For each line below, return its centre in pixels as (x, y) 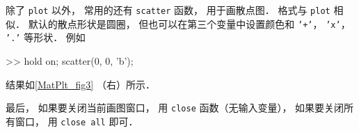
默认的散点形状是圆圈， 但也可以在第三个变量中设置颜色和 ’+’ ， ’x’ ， (189, 23)
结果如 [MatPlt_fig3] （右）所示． (80, 84)
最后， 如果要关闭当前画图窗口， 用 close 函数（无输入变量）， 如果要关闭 (175, 108)
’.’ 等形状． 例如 (46, 37)
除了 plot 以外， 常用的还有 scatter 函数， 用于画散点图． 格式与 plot (168, 10)
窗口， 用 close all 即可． (77, 121)
